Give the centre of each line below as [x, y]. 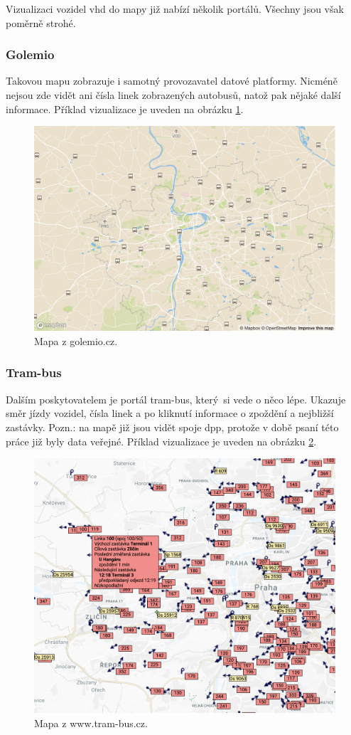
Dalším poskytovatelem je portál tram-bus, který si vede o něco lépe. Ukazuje [176, 399]
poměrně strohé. [41, 22]
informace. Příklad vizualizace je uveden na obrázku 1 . [125, 109]
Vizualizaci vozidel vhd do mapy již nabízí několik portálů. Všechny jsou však [175, 9]
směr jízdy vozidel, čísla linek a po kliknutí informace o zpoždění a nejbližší [170, 413]
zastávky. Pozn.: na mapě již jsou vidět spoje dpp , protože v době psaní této [172, 427]
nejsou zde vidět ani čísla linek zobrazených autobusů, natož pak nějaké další [173, 95]
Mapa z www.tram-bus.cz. [91, 723]
